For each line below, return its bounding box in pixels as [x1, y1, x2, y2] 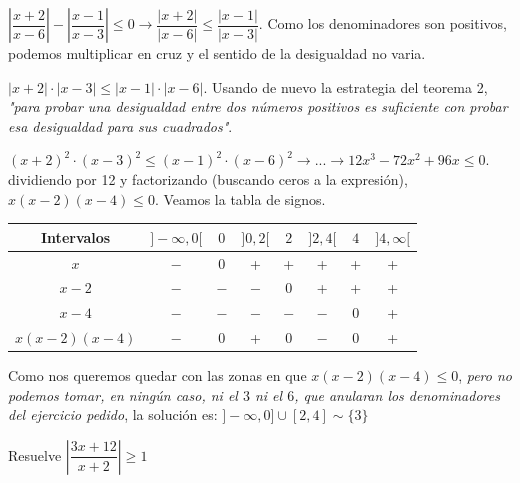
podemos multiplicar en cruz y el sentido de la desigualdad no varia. [8, 43, 426, 63]
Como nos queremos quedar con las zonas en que [8, 365, 307, 386]
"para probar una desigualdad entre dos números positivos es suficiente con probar [8, 96, 508, 117]
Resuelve [8, 444, 62, 465]
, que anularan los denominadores [294, 384, 500, 405]
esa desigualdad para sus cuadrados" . [8, 115, 233, 136]
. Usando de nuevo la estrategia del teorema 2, [203, 76, 488, 97]
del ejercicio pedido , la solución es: [8, 404, 218, 425]
